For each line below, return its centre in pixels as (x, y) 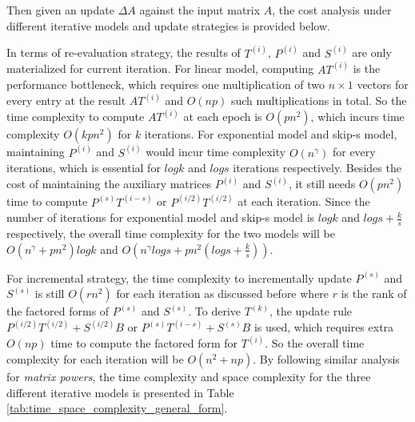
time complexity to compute (76, 117)
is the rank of (374, 293)
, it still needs (322, 184)
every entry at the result (66, 100)
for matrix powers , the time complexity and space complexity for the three (189, 377)
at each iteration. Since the (304, 201)
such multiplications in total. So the (319, 100)
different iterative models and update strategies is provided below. (168, 25)
